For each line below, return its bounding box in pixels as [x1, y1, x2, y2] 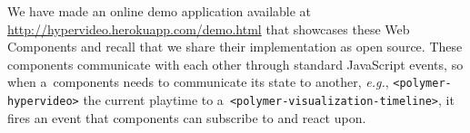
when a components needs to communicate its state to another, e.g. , [7, 72, 389, 91]
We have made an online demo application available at [7, 2, 312, 20]
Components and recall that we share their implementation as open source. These [7, 37, 463, 56]
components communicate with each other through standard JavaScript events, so [7, 54, 464, 73]
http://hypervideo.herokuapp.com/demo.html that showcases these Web [7, 19, 410, 38]
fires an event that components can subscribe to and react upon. [7, 108, 366, 127]
